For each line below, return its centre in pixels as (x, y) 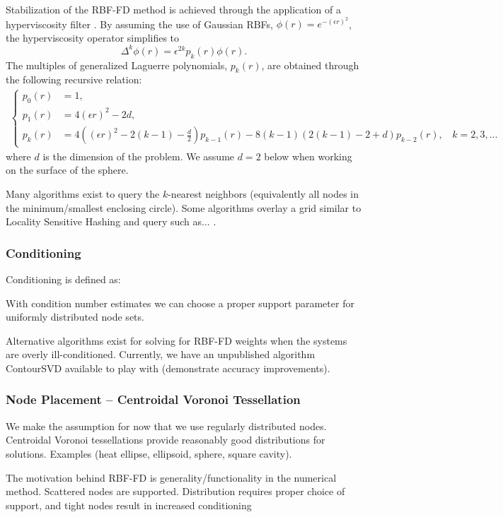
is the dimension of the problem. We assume (139, 156)
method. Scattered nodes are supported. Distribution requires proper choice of (175, 491)
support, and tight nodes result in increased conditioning (129, 505)
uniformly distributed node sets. (75, 317)
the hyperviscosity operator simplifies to (93, 37)
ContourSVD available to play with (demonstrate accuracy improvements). (168, 368)
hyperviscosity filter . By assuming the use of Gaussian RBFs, (140, 24)
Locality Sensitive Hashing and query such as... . (111, 221)
